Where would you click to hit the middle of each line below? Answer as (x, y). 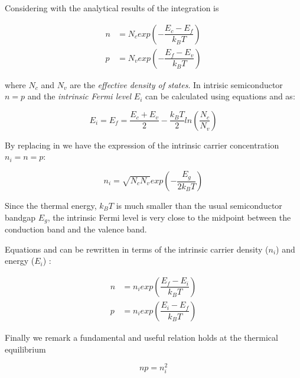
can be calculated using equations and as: (220, 96)
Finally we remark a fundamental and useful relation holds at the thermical (141, 337)
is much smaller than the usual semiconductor (199, 206)
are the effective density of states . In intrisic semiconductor (176, 84)
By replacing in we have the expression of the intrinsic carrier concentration (142, 145)
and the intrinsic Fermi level (79, 96)
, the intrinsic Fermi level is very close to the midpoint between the (169, 217)
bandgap (20, 217)
